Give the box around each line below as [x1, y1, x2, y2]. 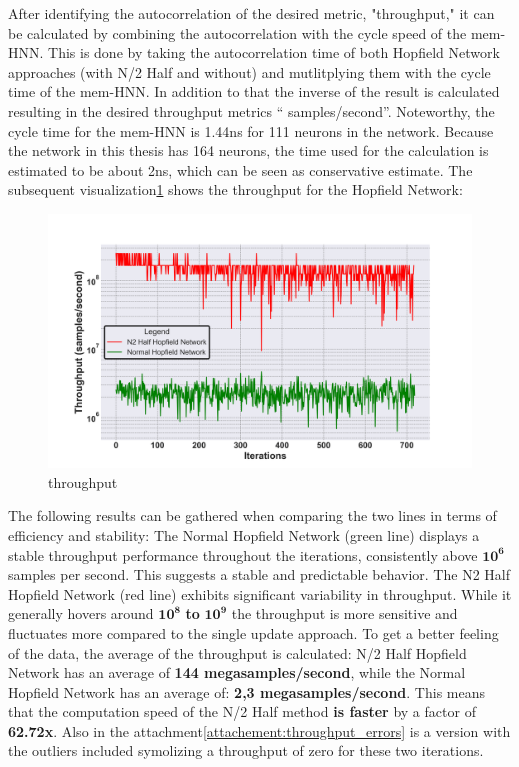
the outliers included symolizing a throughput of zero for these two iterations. [8, 740, 484, 761]
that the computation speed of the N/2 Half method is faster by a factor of [8, 701, 476, 722]
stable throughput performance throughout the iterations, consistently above [8, 544, 478, 565]
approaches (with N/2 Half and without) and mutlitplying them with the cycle [8, 61, 491, 82]
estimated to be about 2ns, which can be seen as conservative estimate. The [8, 159, 473, 180]
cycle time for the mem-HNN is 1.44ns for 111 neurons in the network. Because [8, 120, 494, 141]
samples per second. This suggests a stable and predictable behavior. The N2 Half [8, 564, 510, 585]
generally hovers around [8, 603, 154, 624]
